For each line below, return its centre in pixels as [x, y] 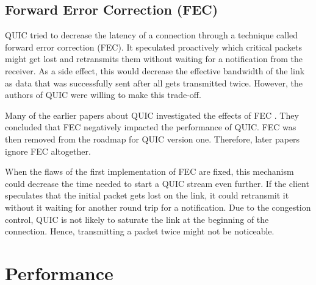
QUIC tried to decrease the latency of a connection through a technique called [152, 35]
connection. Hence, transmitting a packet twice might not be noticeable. [140, 231]
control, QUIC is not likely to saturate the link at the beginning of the [137, 219]
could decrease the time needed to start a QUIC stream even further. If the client [157, 183]
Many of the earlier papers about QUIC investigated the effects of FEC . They [152, 115]
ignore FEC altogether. [48, 151]
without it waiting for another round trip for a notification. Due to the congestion [158, 207]
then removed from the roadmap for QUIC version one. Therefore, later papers [153, 139]
